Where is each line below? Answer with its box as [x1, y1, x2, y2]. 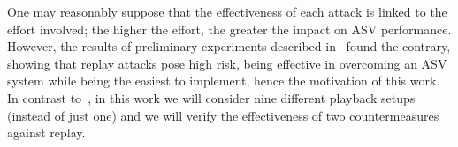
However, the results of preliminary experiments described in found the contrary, [7, 37, 451, 55]
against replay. [7, 123, 86, 142]
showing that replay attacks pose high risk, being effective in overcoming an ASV [7, 54, 447, 72]
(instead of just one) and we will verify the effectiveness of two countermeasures [7, 106, 439, 124]
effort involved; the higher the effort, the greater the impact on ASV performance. [7, 19, 452, 38]
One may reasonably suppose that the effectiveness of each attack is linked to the [7, 3, 447, 20]
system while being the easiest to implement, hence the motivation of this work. [7, 71, 440, 90]
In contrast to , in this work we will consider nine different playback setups [7, 88, 416, 107]
